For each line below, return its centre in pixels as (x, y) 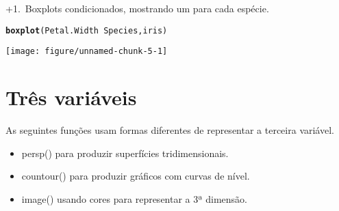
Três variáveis (71, 97)
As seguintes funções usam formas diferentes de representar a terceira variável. (170, 130)
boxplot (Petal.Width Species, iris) (87, 30)
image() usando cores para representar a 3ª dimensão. (134, 198)
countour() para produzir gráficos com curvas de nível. (136, 176)
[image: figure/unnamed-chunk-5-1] (87, 52)
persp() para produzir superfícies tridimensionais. (125, 153)
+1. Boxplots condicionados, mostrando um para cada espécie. (137, 8)
